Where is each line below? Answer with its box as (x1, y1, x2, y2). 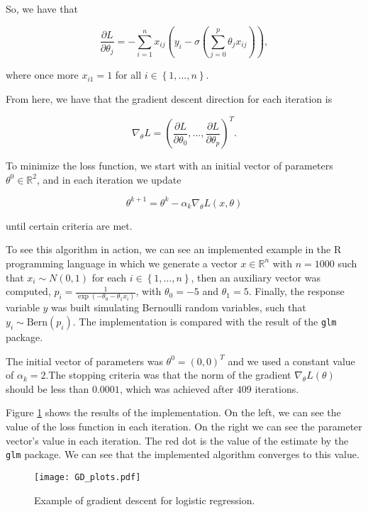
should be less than (6, 381, 89, 396)
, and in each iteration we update (37, 172, 182, 187)
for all (115, 67, 142, 82)
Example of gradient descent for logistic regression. (34, 492, 255, 507)
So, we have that (6, 1, 78, 16)
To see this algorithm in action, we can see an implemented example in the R (6, 242, 342, 257)
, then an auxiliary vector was (191, 269, 320, 284)
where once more (6, 67, 79, 82)
